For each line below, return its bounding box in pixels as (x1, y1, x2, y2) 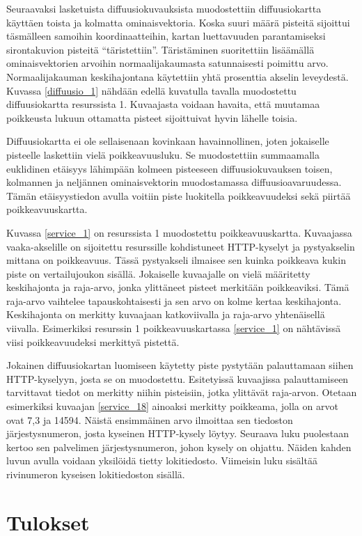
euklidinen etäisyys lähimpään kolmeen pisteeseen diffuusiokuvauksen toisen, (6, 161, 333, 175)
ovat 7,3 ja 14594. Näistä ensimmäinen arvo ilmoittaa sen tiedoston (6, 412, 293, 427)
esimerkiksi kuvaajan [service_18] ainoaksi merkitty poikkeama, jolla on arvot (6, 399, 338, 413)
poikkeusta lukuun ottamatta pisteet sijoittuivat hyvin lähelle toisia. (6, 110, 298, 125)
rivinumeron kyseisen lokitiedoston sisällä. (6, 467, 185, 481)
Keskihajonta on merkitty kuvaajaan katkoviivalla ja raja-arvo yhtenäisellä (6, 307, 325, 322)
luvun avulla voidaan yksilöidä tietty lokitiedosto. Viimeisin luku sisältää (6, 453, 317, 468)
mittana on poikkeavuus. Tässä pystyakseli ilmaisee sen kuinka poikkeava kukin (6, 253, 346, 267)
